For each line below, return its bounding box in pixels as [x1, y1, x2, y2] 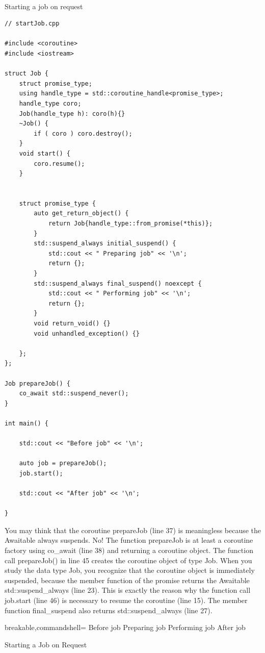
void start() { [19, 149, 70, 157]
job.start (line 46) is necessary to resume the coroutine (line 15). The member [5, 595, 248, 606]
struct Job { [5, 70, 48, 78]
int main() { [5, 419, 48, 427]
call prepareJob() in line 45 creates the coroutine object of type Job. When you [5, 555, 252, 565]
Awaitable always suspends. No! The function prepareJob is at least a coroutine [5, 535, 253, 545]
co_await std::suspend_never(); [19, 390, 129, 397]
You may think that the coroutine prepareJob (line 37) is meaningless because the [5, 524, 261, 535]
